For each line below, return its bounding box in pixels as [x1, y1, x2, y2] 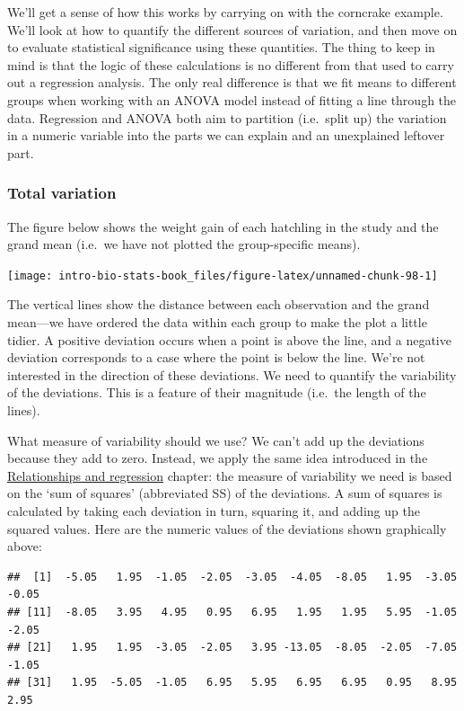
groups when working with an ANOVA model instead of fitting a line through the [7, 90, 457, 109]
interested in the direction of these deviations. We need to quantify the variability [7, 365, 457, 384]
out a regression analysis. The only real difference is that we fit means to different [7, 73, 457, 92]
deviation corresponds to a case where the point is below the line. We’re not [7, 348, 425, 367]
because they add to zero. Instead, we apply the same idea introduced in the [7, 449, 428, 467]
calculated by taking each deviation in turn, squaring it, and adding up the [7, 501, 420, 520]
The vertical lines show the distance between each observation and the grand [7, 295, 430, 314]
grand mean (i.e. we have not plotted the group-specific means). [7, 235, 361, 253]
